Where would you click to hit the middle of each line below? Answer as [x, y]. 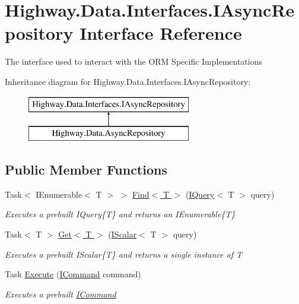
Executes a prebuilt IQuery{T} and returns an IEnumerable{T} [120, 214]
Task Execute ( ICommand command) [73, 274]
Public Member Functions [86, 170]
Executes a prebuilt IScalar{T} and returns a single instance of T [124, 254]
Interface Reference [161, 33]
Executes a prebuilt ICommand [61, 294]
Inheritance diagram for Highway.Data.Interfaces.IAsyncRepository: [128, 81]
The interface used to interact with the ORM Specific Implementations [134, 61]
